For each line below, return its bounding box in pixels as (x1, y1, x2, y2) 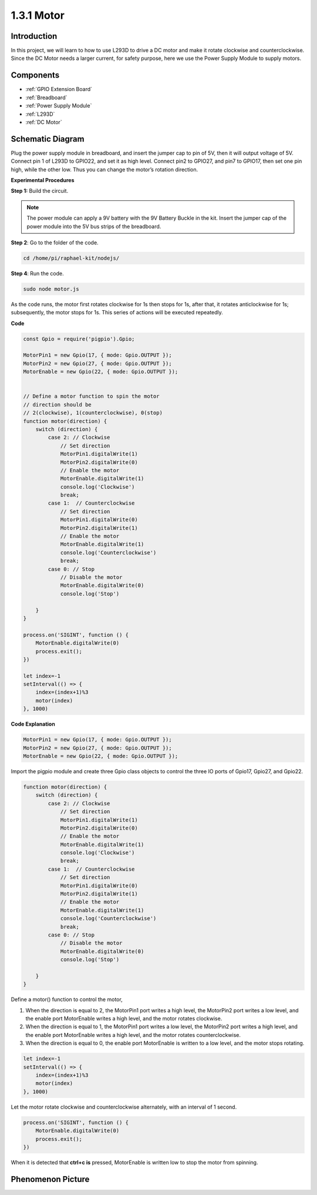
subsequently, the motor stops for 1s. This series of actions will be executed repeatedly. (11, 309, 223, 316)
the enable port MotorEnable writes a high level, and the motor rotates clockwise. (25, 1015, 222, 1022)
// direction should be (23, 401, 92, 408)
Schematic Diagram (11, 134, 85, 144)
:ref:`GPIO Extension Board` (25, 86, 93, 93)
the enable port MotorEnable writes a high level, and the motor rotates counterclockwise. (25, 1031, 241, 1038)
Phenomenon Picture (11, 1174, 90, 1184)
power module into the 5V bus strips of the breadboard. (26, 223, 161, 230)
